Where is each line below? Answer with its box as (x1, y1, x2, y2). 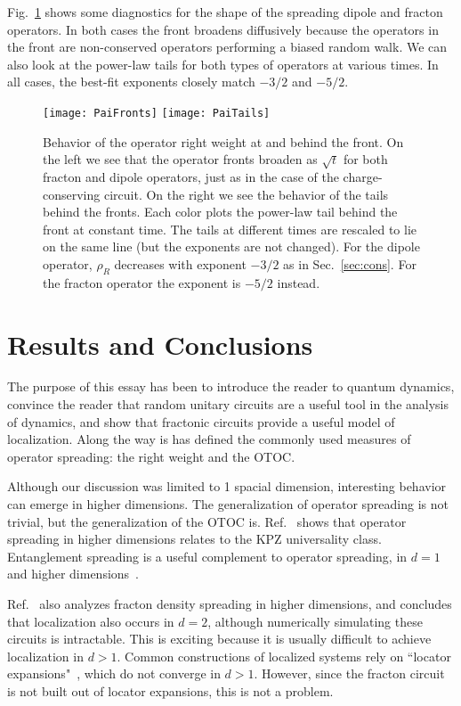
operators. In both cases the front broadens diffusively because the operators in (7, 20, 439, 38)
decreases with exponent (114, 254, 247, 273)
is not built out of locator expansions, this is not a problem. (7, 681, 334, 700)
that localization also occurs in (7, 612, 174, 630)
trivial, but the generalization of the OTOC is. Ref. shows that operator (7, 512, 407, 530)
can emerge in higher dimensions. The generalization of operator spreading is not (7, 495, 449, 513)
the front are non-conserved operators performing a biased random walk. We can (7, 37, 448, 56)
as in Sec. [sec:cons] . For (283, 254, 417, 273)
